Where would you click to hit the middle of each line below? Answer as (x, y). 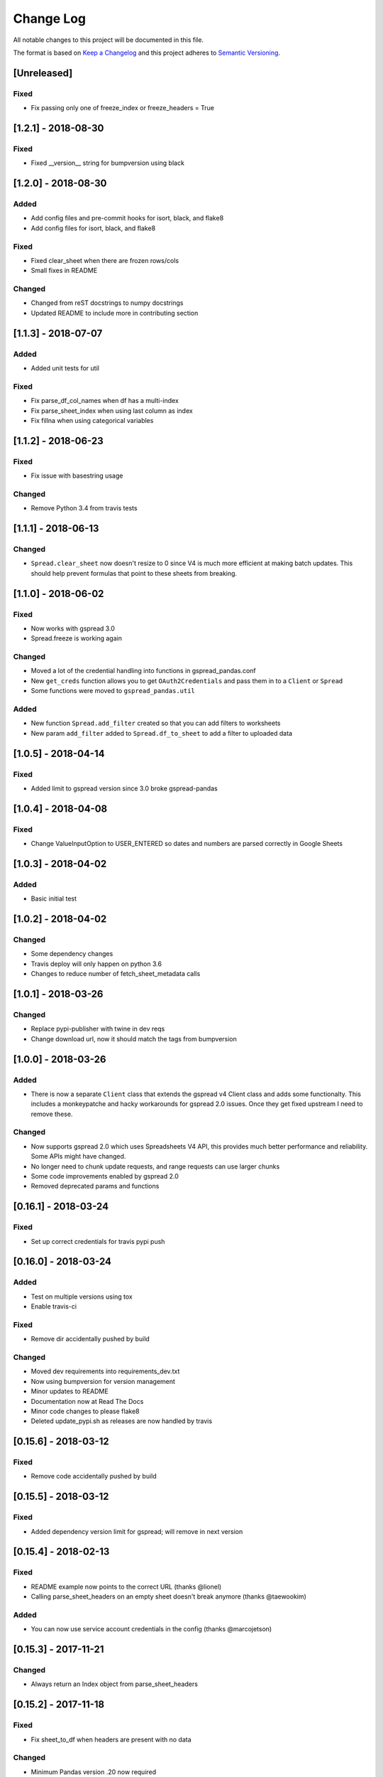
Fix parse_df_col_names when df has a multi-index (105, 401)
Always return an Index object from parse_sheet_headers (115, 1684)
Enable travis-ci (54, 1306)
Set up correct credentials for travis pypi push (98, 1241)
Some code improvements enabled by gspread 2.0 (105, 1176)
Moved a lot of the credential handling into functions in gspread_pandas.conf (143, 671)
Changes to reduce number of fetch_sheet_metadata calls (116, 974)
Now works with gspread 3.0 (73, 628)
